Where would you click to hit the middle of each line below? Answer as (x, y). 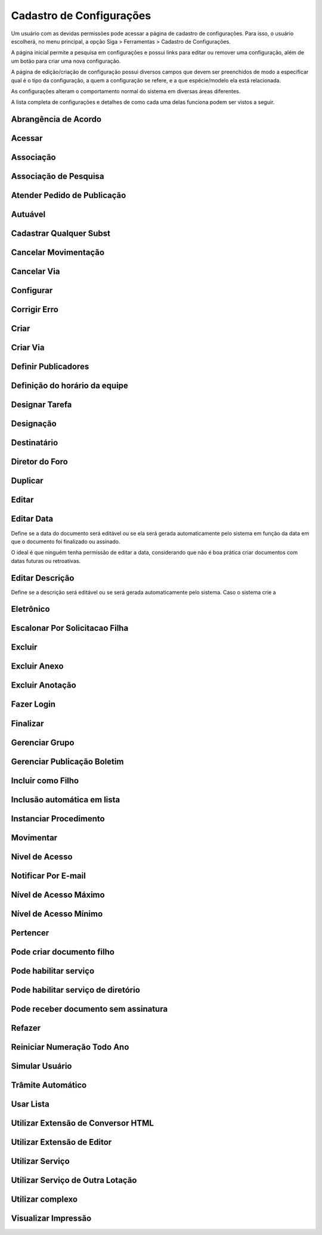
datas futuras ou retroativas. (46, 560)
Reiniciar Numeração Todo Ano (70, 1047)
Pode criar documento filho (63, 952)
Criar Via (28, 348)
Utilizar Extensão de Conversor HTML (83, 1123)
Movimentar (34, 838)
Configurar (32, 290)
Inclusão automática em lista (66, 800)
